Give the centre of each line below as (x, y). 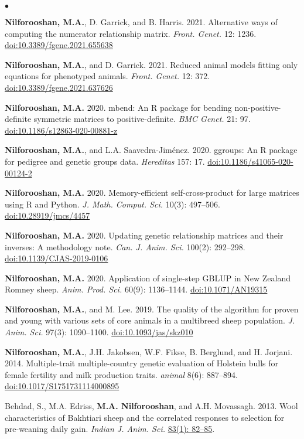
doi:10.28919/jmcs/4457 (47, 215)
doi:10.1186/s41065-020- (250, 161)
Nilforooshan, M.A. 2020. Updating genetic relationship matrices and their (144, 235)
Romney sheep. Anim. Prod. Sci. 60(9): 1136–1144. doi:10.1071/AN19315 (136, 289)
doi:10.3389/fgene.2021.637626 (59, 87)
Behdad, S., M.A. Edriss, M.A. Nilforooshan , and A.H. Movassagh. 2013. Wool (151, 406)
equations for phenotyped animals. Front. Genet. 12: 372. (107, 76)
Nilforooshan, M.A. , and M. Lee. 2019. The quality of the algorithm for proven (152, 309)
